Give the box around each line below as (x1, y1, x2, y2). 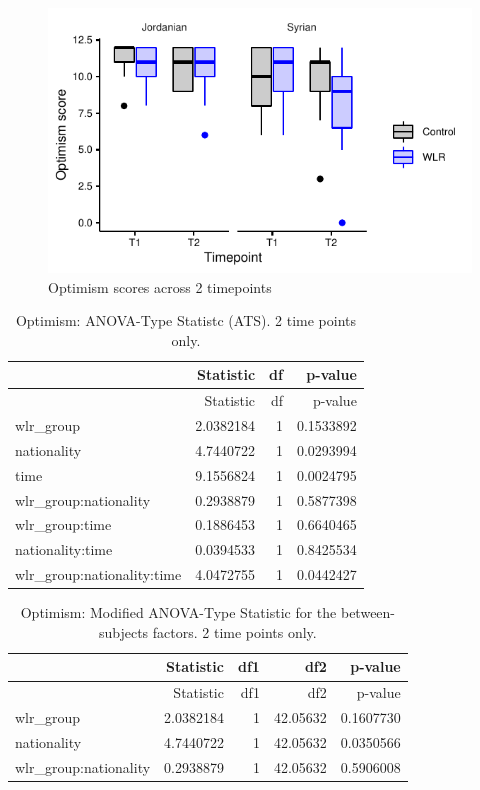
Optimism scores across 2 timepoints (48, 276, 272, 297)
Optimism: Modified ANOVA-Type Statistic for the (20, 602, 337, 623)
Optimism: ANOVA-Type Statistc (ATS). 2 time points (15, 310, 356, 331)
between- (340, 602, 396, 623)
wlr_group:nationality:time (15, 564, 182, 585)
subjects (98, 621, 149, 642)
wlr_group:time (15, 514, 112, 535)
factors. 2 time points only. (152, 621, 317, 642)
